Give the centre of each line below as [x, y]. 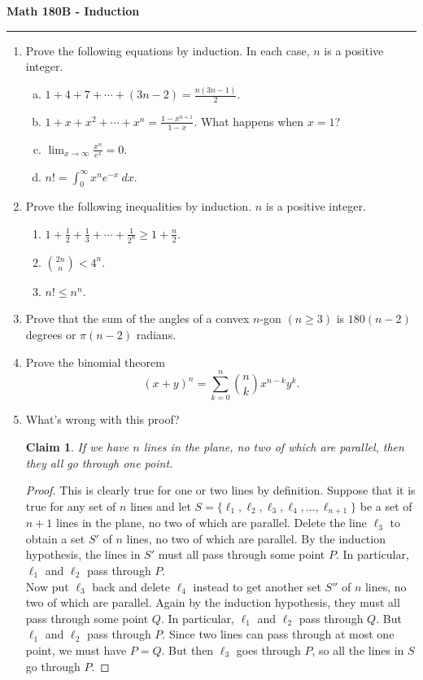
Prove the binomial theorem [95, 362]
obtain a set [55, 538]
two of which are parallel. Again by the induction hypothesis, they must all [213, 602]
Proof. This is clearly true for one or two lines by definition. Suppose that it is [220, 490]
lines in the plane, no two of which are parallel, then [274, 446]
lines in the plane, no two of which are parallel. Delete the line [211, 523]
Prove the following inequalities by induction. [139, 206]
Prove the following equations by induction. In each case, [168, 50]
